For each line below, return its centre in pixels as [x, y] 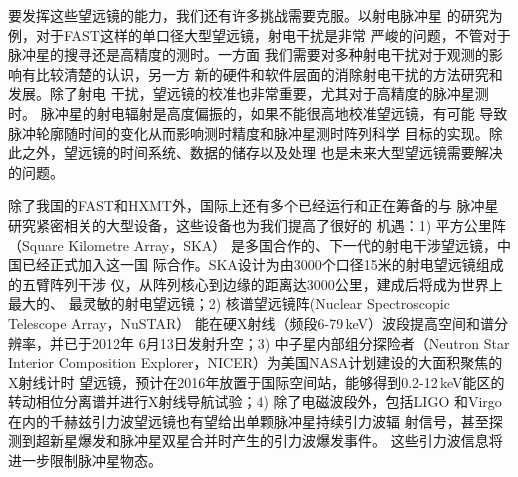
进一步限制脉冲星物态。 [85, 460]
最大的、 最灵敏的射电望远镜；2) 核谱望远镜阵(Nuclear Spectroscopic [229, 303]
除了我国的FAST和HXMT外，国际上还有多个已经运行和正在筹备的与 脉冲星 [253, 205]
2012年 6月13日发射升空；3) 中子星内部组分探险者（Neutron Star [300, 342]
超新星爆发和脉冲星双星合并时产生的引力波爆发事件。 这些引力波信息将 [269, 440]
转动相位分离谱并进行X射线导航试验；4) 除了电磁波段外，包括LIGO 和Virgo [255, 401]
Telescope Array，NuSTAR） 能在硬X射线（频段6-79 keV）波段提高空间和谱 [251, 322]
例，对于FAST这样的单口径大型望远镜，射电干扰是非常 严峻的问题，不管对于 [259, 34]
